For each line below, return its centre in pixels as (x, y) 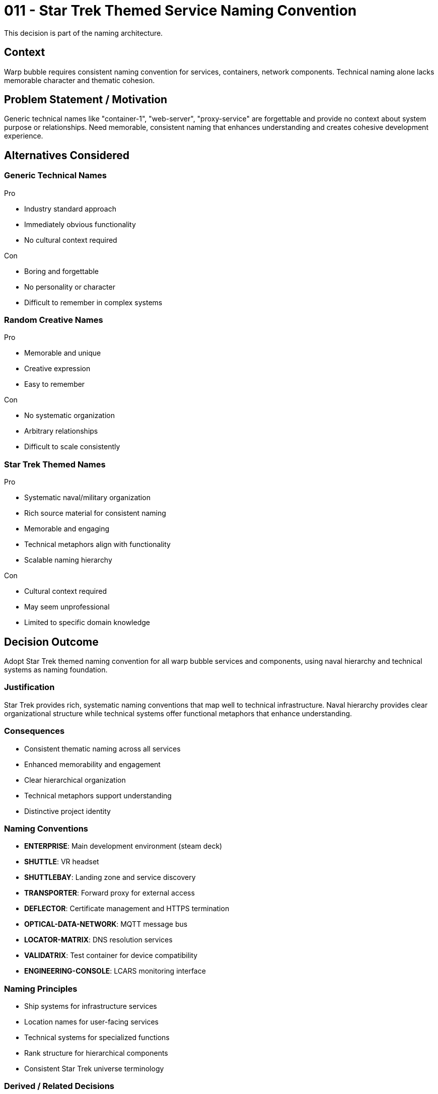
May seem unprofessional (67, 607)
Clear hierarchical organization (75, 780)
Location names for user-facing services (91, 1022)
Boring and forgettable (61, 271)
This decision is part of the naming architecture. (84, 33)
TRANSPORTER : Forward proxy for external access (109, 893)
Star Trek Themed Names (55, 464)
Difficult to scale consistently (72, 447)
